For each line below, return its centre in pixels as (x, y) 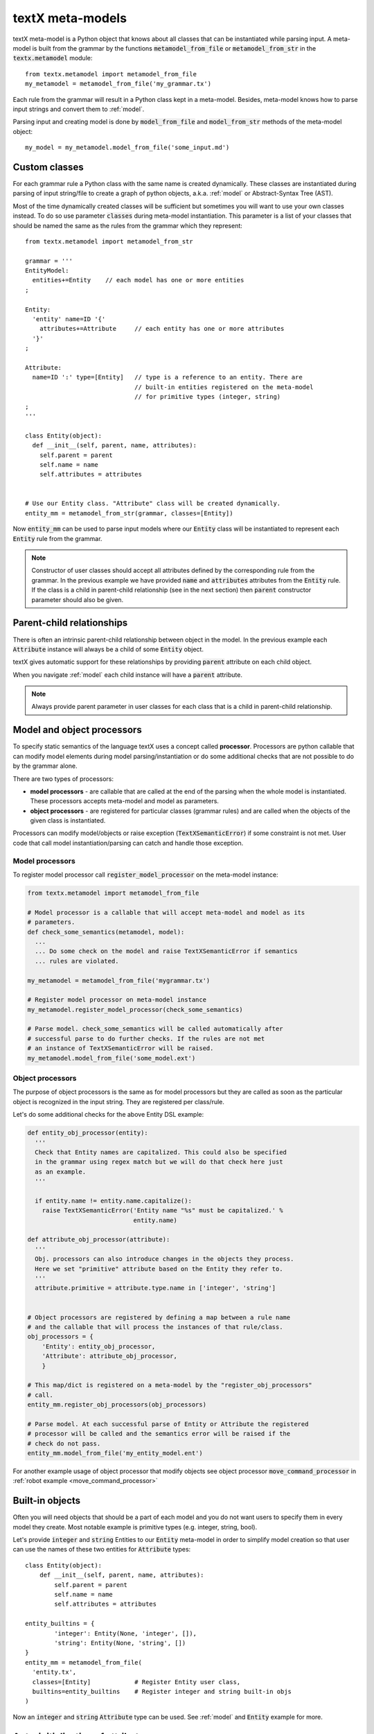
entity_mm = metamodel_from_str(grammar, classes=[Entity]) (129, 513)
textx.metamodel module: (53, 58)
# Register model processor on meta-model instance (117, 1000)
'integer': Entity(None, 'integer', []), (126, 1633)
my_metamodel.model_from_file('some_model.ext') (112, 1058)
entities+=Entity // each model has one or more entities (138, 280)
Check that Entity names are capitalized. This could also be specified (161, 1152)
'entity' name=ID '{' (69, 319)
